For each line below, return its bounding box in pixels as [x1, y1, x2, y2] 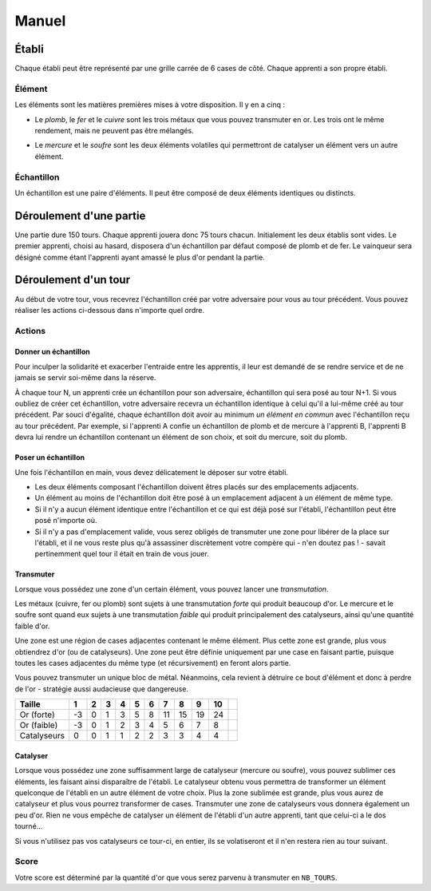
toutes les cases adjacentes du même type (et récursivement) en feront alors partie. [14, 659, 291, 668]
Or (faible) [19, 719, 58, 731]
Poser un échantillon [14, 453, 85, 462]
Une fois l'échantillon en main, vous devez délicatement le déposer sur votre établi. [14, 467, 289, 477]
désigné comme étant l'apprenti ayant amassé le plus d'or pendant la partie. [14, 252, 265, 262]
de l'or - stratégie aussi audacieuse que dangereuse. [14, 683, 189, 694]
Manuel [14, 12, 66, 30]
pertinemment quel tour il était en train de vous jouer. [34, 549, 209, 559]
